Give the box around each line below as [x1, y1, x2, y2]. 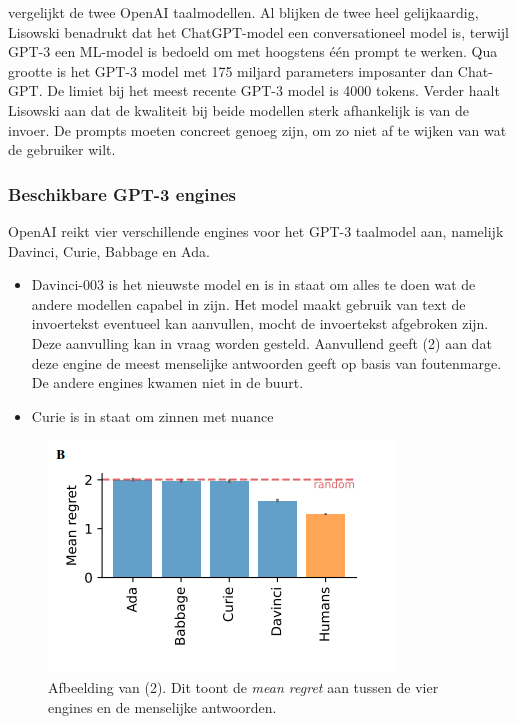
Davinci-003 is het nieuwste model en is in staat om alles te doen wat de [31, 274, 476, 295]
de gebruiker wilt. [8, 139, 116, 160]
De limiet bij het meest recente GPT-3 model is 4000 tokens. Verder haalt [47, 80, 500, 101]
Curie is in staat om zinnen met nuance [31, 405, 274, 426]
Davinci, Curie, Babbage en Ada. [8, 240, 210, 261]
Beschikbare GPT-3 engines [8, 181, 236, 206]
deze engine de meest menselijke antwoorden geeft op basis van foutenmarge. [31, 352, 502, 373]
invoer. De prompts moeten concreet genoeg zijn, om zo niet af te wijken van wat [8, 119, 507, 140]
